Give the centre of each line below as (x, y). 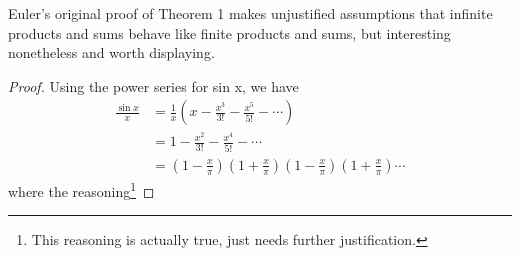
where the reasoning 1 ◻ (81, 189)
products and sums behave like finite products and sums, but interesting (229, 32)
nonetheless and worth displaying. (111, 52)
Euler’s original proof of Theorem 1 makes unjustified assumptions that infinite (250, 13)
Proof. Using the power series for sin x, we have (153, 85)
